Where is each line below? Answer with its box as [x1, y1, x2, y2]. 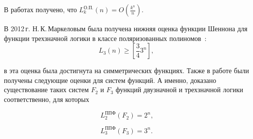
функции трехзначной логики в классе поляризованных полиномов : [4, 33, 207, 43]
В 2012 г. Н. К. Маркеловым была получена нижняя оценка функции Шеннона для [4, 23, 248, 33]
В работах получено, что [4, 4, 77, 14]
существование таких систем [4, 84, 89, 95]
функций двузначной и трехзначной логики [115, 84, 243, 95]
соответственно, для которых [4, 94, 90, 104]
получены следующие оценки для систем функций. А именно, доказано [4, 75, 217, 85]
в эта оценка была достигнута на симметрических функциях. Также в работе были [4, 65, 249, 76]
